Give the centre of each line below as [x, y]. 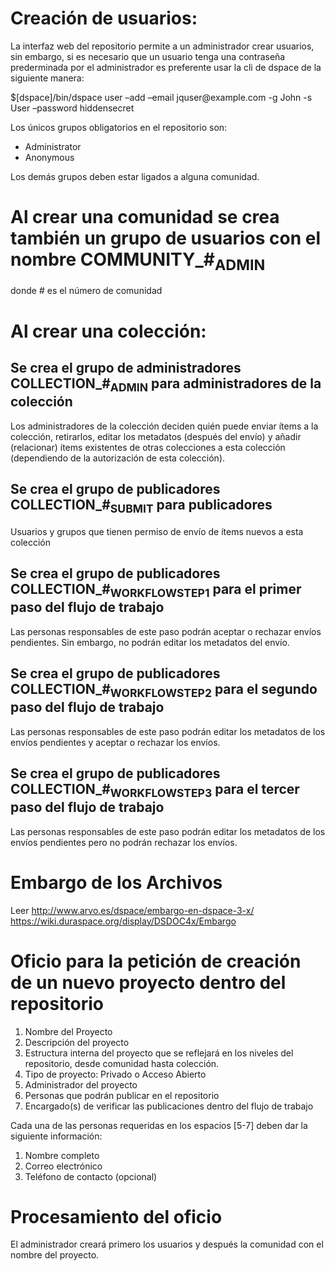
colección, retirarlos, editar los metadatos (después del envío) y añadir [156, 436]
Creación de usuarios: [104, 18]
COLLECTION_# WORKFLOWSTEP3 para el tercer [155, 791]
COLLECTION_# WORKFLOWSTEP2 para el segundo [164, 691]
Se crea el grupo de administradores [126, 368]
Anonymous [49, 157]
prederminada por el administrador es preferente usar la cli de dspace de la [166, 67]
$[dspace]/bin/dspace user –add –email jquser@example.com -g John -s [161, 97]
